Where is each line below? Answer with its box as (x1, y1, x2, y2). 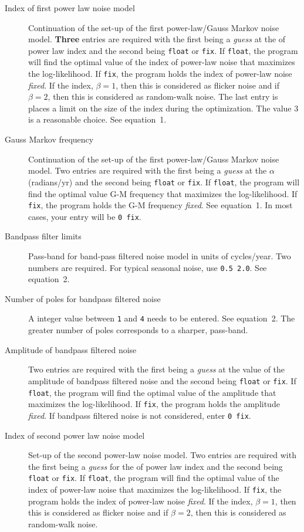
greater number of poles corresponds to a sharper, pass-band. (28, 324, 248, 336)
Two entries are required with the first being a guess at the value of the (28, 363, 285, 375)
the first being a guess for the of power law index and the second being (28, 460, 283, 472)
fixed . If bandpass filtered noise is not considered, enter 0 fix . (28, 409, 251, 421)
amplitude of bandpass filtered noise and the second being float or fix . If (28, 374, 296, 387)
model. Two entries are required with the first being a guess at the (28, 164, 267, 177)
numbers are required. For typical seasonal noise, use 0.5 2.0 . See (28, 261, 267, 273)
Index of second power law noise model (5, 429, 145, 441)
